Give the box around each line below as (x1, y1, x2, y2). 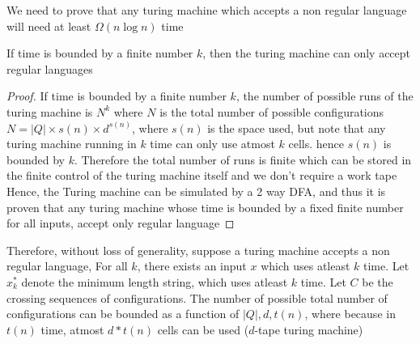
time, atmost (40, 321, 104, 338)
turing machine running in (6, 135, 137, 152)
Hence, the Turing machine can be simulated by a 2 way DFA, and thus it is (6, 182, 386, 199)
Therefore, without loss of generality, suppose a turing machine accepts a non (6, 241, 390, 258)
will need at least (6, 17, 91, 34)
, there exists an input (137, 257, 247, 274)
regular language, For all (6, 257, 128, 274)
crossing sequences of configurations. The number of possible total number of (6, 289, 388, 306)
